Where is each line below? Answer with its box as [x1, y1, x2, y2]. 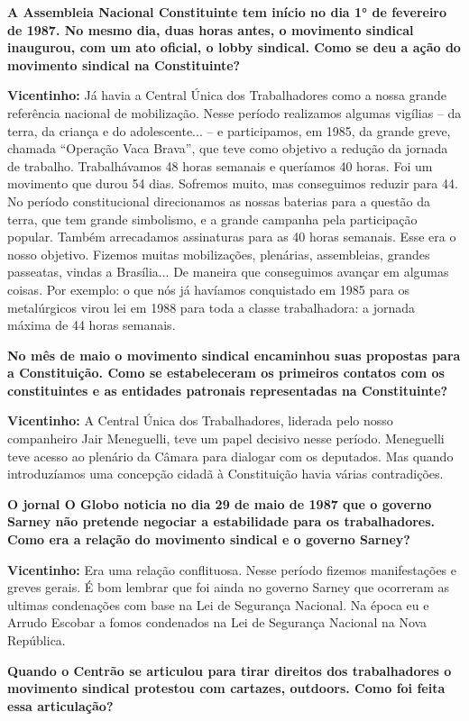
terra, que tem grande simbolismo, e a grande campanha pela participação [7, 209, 418, 228]
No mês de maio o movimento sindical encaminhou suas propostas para [7, 345, 461, 364]
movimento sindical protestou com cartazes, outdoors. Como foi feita [7, 679, 446, 698]
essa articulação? [7, 696, 114, 715]
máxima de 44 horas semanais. [7, 315, 176, 334]
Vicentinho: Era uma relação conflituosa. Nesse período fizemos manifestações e [7, 560, 457, 579]
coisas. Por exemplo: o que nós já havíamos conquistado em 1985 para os [7, 279, 409, 298]
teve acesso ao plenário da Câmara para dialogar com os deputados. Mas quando [7, 446, 454, 465]
